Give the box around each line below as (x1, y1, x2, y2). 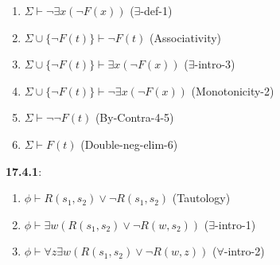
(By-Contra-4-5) (95, 109, 174, 126)
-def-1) (140, 2, 173, 18)
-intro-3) (194, 56, 235, 72)
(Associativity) (150, 29, 222, 45)
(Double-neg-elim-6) (80, 135, 178, 152)
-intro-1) (215, 216, 256, 232)
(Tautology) (172, 189, 231, 206)
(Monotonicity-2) (191, 82, 274, 99)
